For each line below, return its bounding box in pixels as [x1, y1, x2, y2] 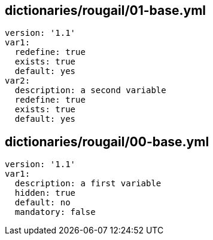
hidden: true [14, 188, 76, 198]
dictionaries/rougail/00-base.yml [5, 134, 209, 149]
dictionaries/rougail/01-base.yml [5, 3, 206, 18]
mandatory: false [14, 207, 96, 217]
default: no [14, 198, 71, 208]
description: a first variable [14, 179, 162, 189]
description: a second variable [14, 85, 166, 96]
